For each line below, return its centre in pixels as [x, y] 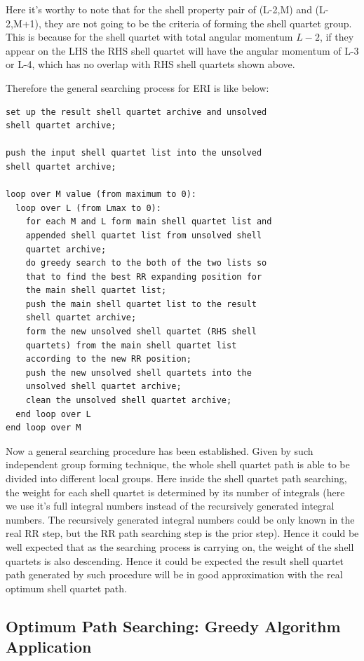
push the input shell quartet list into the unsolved [134, 153]
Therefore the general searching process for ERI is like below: [137, 87]
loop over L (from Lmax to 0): [88, 208]
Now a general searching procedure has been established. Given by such [160, 450]
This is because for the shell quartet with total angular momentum [149, 37]
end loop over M [43, 428]
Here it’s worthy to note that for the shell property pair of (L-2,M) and [159, 9]
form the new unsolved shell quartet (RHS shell [141, 332]
